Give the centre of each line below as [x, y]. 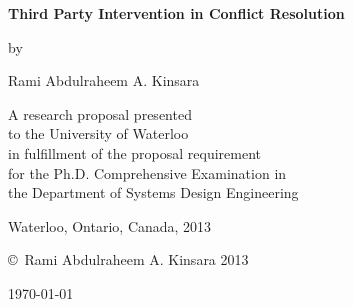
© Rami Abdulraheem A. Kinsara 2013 [128, 259]
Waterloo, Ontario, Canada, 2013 [110, 225]
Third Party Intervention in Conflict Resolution [176, 13]
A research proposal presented [100, 113]
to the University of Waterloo [98, 133]
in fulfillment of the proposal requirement [135, 152]
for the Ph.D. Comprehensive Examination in [147, 172]
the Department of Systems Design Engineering [153, 192]
